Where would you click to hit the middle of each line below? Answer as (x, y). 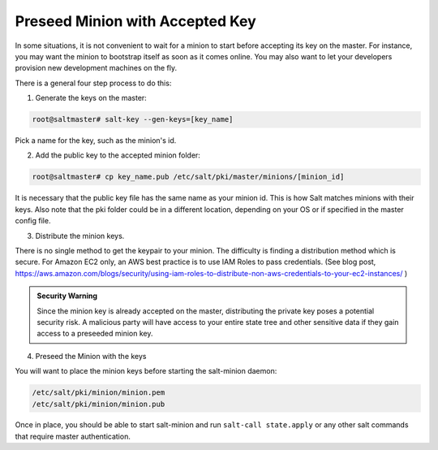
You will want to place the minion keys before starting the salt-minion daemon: (146, 371)
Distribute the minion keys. (80, 236)
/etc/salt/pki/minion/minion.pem (99, 393)
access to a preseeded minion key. (95, 334)
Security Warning (67, 296)
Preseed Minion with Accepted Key (136, 21)
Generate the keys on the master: (91, 98)
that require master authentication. (73, 436)
